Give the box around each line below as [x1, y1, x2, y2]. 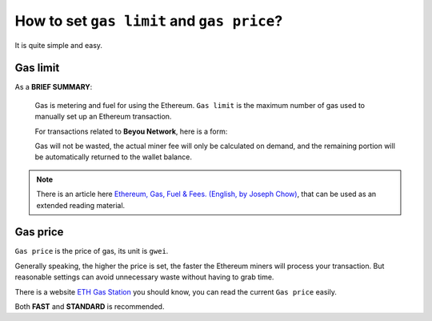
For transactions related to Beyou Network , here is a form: [34, 126, 228, 136]
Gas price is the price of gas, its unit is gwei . [14, 247, 169, 256]
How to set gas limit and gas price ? [14, 12, 283, 30]
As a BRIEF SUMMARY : [14, 82, 93, 92]
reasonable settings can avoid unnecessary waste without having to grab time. [14, 272, 274, 282]
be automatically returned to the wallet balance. [34, 152, 192, 162]
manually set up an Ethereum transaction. [34, 112, 172, 122]
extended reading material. [36, 200, 126, 210]
